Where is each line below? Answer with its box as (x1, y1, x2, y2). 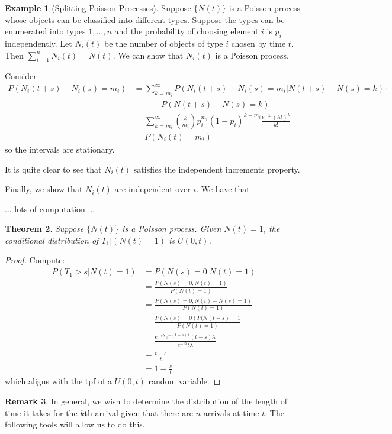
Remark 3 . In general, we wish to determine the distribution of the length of (5, 395, 288, 407)
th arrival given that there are (84, 406, 193, 419)
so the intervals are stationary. (5, 142, 115, 155)
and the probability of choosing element (114, 25, 259, 37)
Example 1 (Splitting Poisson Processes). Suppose (5, 2, 191, 14)
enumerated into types (5, 25, 86, 37)
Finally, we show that (5, 183, 83, 195)
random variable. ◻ (148, 375, 221, 387)
